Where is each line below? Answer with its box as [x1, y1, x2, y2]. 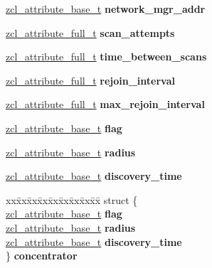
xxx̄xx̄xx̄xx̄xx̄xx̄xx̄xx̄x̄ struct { [6, 192, 138, 207]
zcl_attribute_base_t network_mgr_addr [6, 1, 206, 16]
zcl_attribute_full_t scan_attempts [6, 25, 175, 40]
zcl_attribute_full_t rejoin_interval [6, 73, 175, 87]
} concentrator [6, 248, 78, 263]
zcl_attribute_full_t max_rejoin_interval [6, 97, 205, 112]
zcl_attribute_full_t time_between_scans [6, 49, 207, 64]
